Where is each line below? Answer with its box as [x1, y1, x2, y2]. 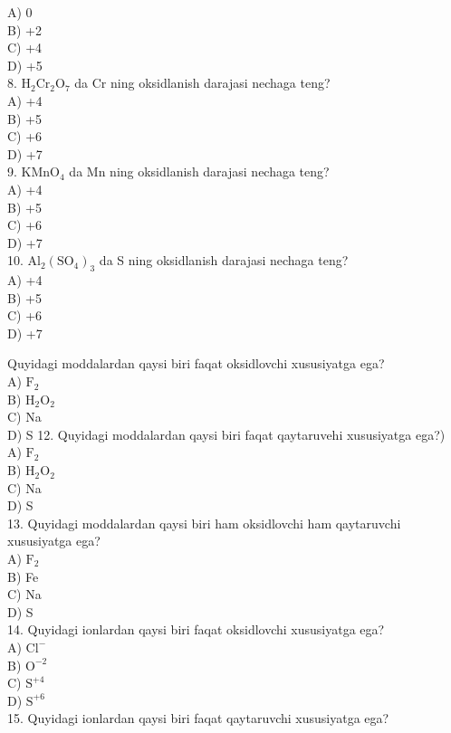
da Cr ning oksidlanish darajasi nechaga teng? [74, 73, 331, 92]
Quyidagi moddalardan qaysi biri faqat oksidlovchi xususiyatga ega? [7, 354, 385, 373]
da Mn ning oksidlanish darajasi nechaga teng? [69, 162, 330, 181]
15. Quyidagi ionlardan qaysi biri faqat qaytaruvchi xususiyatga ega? [7, 709, 389, 728]
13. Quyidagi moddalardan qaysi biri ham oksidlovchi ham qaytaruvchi [7, 513, 401, 532]
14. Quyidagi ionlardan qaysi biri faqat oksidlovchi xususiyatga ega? [7, 620, 385, 639]
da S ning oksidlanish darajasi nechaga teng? [99, 251, 349, 270]
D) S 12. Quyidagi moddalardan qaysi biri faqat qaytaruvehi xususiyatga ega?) [7, 424, 446, 443]
